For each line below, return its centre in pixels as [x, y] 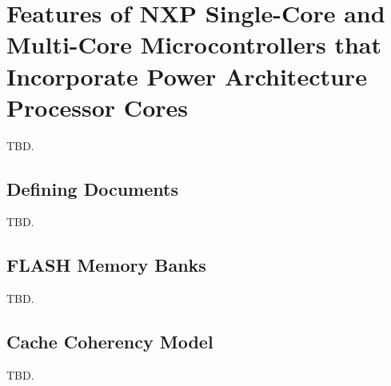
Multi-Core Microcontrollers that [194, 44]
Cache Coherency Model [110, 342]
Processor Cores [97, 107]
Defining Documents [92, 188]
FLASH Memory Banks [106, 265]
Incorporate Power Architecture [187, 76]
